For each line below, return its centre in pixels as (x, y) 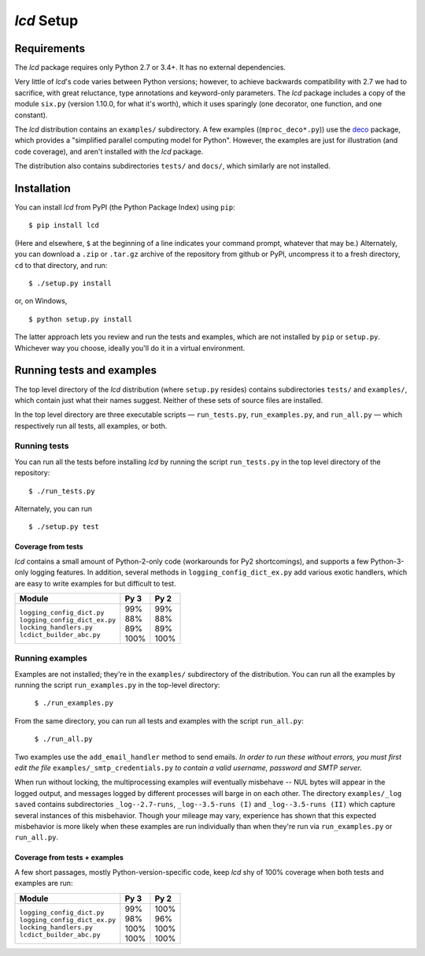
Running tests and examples (86, 370)
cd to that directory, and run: (61, 265)
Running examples (51, 658)
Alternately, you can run (54, 509)
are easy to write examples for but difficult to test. (95, 583)
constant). (31, 115)
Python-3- (387, 561)
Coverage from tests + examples (69, 857)
